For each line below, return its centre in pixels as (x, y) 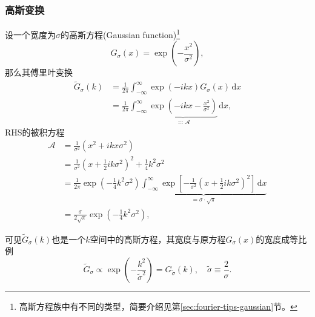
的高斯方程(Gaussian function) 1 (121, 34)
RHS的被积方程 (35, 132)
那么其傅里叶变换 (39, 72)
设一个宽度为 (30, 34)
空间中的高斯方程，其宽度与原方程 (158, 239)
